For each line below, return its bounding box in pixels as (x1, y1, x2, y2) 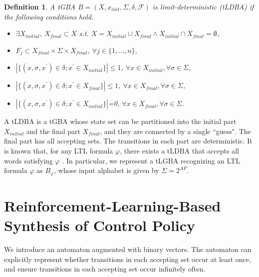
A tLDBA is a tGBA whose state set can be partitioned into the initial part (4, 116, 237, 126)
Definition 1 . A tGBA (4, 1, 75, 11)
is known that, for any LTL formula (4, 145, 113, 156)
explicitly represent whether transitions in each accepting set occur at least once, (4, 253, 251, 264)
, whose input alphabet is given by (54, 165, 159, 175)
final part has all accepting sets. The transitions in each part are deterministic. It (4, 135, 253, 146)
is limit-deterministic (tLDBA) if (153, 1, 254, 11)
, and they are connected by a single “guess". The (100, 125, 251, 136)
